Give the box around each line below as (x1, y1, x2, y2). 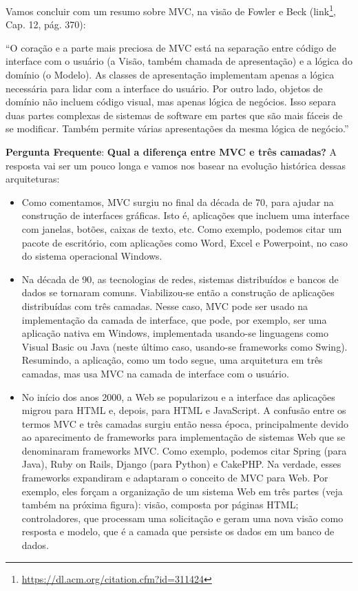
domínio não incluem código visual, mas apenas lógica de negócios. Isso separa (6, 94, 337, 109)
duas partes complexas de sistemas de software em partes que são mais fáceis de (6, 107, 343, 122)
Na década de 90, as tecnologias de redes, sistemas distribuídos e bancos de (21, 271, 339, 286)
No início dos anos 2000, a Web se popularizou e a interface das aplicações (21, 389, 335, 404)
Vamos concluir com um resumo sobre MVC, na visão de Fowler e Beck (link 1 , (6, 2, 336, 18)
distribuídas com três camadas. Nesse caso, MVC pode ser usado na (21, 298, 308, 313)
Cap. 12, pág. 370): (6, 17, 86, 32)
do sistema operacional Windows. (21, 249, 162, 263)
